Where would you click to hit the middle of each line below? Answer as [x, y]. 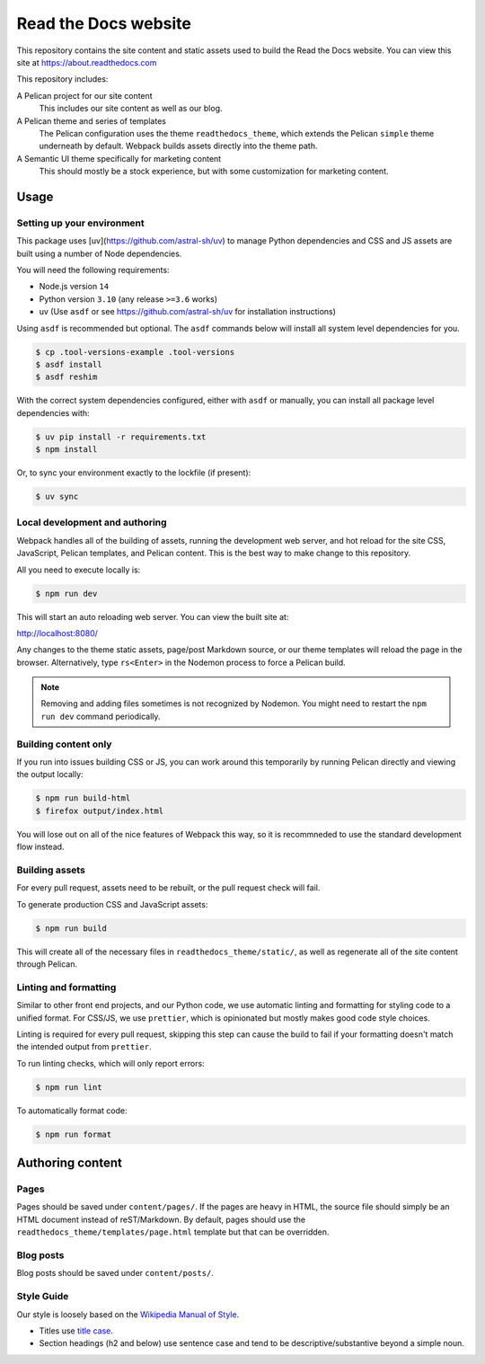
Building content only [64, 744]
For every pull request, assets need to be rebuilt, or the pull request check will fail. [168, 888]
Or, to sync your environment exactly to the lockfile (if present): [134, 473]
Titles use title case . [76, 1331]
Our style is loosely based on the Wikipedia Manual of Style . [128, 1314]
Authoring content [70, 1163]
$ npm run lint [69, 1087]
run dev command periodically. [101, 716]
